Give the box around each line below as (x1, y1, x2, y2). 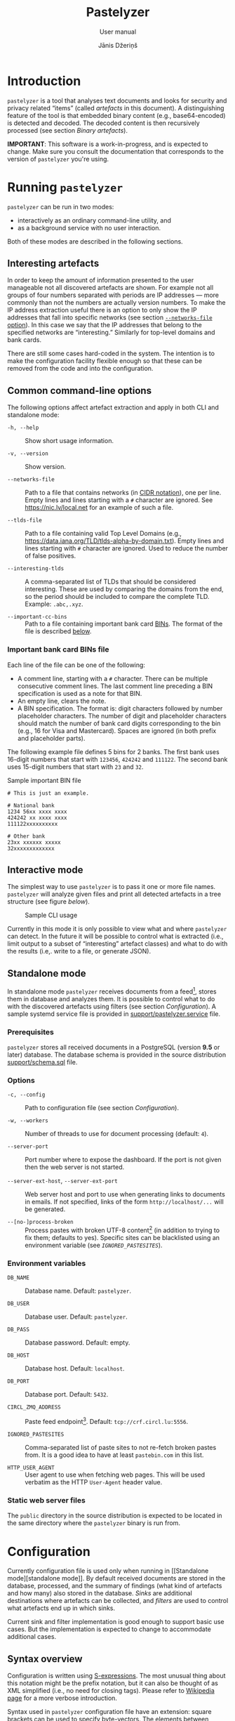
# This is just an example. (7, 789, 90, 797)
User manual (99, 27, 137, 36)
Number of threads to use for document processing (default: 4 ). (25, 1130, 209, 1138)
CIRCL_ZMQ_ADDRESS (7, 1404, 61, 1411)
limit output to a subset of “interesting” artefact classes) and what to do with (7, 939, 228, 948)
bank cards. (7, 336, 42, 344)
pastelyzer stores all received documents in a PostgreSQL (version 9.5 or (7, 1043, 220, 1052)
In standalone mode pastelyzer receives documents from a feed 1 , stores (7, 986, 217, 996)
